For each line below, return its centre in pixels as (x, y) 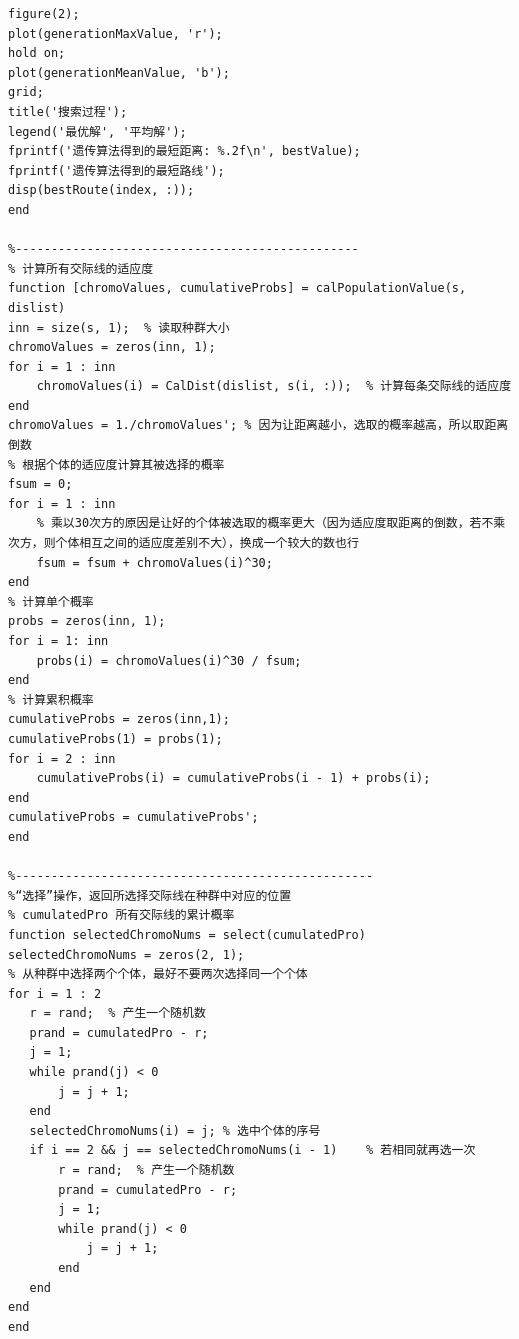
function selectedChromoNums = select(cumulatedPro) (187, 934)
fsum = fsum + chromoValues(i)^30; (154, 562)
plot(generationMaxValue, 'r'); (115, 33)
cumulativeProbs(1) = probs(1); (115, 738)
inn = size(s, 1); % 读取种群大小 (119, 327)
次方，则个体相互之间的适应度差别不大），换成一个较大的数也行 (183, 543)
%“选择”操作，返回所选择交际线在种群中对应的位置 (150, 895)
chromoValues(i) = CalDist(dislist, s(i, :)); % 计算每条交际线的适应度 (274, 386)
